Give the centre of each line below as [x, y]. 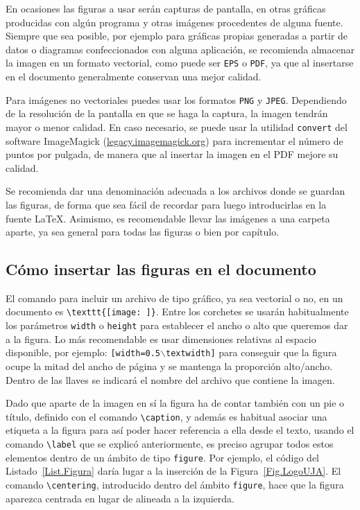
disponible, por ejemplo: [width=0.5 [83, 352]
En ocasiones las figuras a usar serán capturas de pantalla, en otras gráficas [166, 8]
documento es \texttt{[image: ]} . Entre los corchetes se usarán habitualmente [177, 311]
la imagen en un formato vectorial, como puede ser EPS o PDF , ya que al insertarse [180, 63]
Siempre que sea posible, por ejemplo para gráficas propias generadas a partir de [177, 36]
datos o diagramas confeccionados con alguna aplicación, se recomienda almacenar [180, 49]
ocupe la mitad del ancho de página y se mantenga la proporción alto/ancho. [169, 366]
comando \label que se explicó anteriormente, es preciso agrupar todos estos [170, 444]
